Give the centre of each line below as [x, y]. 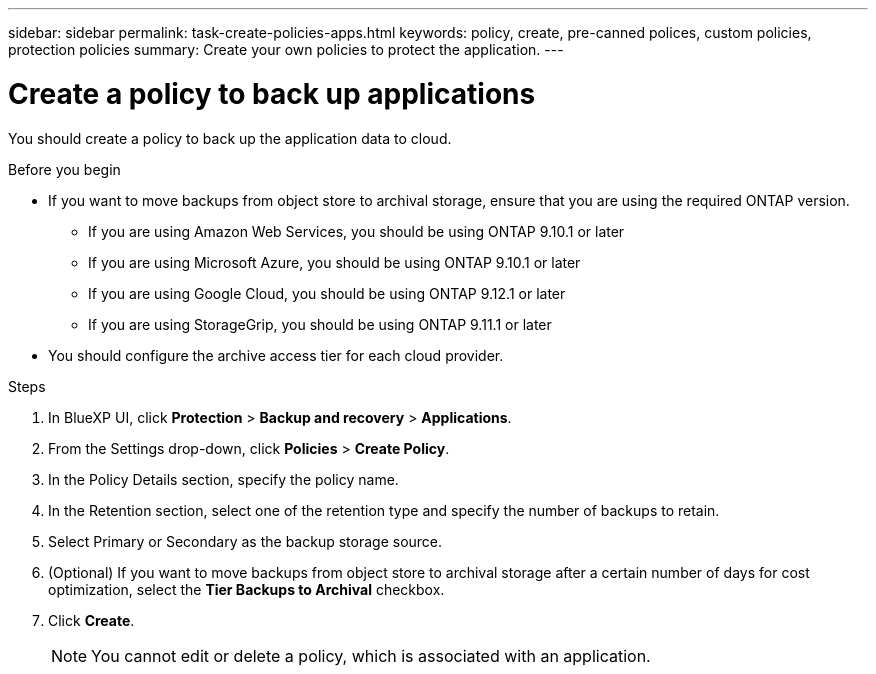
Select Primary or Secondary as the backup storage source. [245, 541]
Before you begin [64, 169]
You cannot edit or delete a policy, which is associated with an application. [371, 655]
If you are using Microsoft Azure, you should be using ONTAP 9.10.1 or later [334, 262]
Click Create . [91, 620]
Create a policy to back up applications [272, 93]
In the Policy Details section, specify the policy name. [223, 479]
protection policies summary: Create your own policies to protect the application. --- [286, 49]
